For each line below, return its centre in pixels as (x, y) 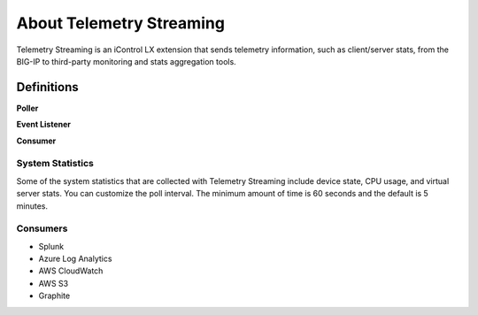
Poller (27, 108)
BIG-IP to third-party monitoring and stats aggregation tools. (126, 61)
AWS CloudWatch (71, 271)
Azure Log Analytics (75, 259)
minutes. (32, 206)
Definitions (47, 87)
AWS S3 (54, 283)
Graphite (54, 296)
